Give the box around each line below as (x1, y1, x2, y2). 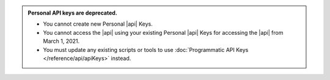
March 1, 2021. (43, 37, 80, 45)
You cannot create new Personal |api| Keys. (43, 20, 153, 27)
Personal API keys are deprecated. (28, 9, 117, 16)
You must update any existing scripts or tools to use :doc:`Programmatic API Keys (43, 46, 249, 53)
